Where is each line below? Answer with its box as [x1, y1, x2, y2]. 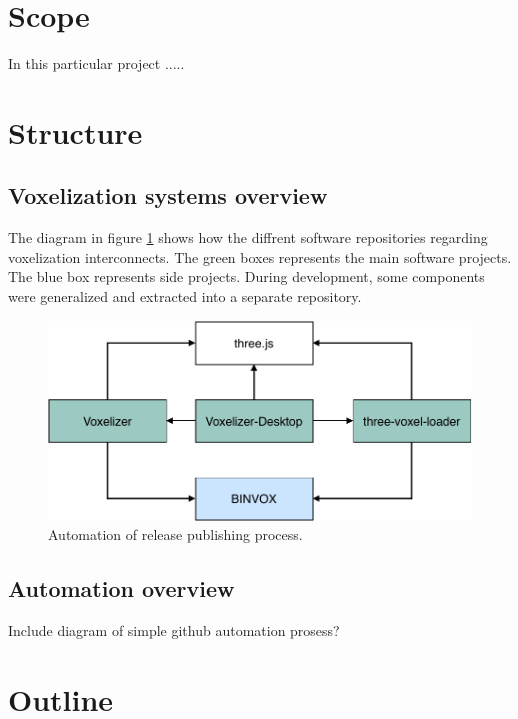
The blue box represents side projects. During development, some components [8, 266, 485, 287]
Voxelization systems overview [8, 180, 328, 211]
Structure [8, 111, 143, 152]
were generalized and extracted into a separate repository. [8, 286, 362, 307]
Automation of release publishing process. [48, 524, 303, 545]
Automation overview [8, 573, 235, 604]
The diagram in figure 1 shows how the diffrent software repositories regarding [8, 227, 488, 248]
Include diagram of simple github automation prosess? [8, 620, 340, 641]
